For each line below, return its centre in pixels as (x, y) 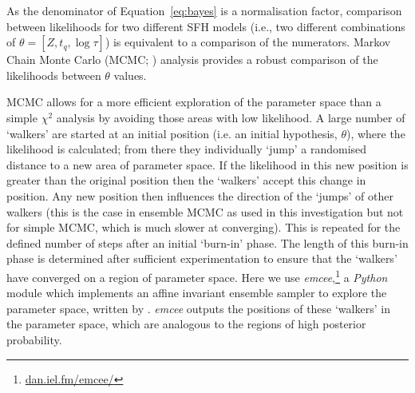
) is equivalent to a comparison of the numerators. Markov (248, 42)
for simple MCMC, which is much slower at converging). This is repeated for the (204, 227)
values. (130, 75)
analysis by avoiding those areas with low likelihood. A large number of (231, 117)
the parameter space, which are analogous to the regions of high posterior (186, 324)
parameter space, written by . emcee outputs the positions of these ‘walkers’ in (198, 308)
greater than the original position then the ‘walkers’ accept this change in (186, 180)
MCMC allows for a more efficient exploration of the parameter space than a (194, 102)
